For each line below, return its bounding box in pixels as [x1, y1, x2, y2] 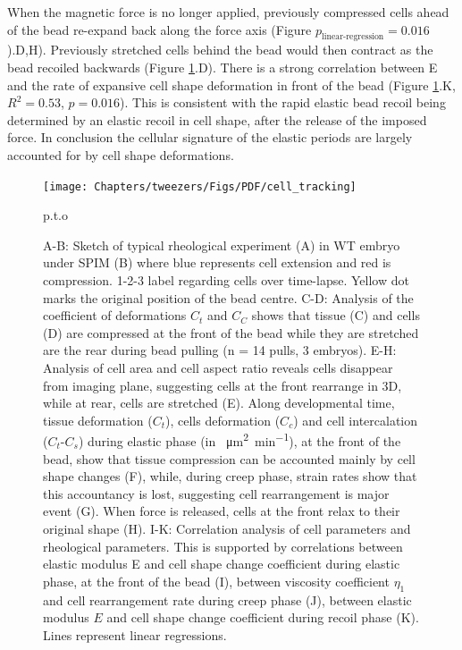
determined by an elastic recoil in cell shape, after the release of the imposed [7, 110, 427, 129]
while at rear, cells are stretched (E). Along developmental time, [43, 393, 395, 412]
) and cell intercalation [293, 410, 418, 429]
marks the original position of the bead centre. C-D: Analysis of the [43, 288, 414, 307]
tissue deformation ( [43, 410, 153, 429]
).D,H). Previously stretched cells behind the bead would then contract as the [7, 40, 433, 59]
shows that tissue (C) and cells [251, 306, 420, 325]
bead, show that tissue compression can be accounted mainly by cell [43, 449, 416, 468]
